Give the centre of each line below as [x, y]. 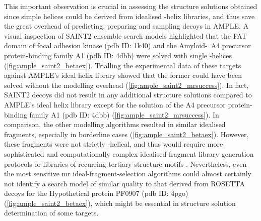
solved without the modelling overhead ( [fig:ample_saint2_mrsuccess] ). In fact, [126, 85]
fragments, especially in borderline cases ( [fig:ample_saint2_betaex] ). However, [126, 134]
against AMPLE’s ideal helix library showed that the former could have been [123, 75]
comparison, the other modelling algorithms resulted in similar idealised [115, 124]
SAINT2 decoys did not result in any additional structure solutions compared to [128, 95]
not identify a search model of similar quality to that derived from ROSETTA [124, 183]
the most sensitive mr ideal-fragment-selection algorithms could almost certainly [128, 174]
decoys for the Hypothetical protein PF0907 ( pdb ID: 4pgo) [96, 193]
